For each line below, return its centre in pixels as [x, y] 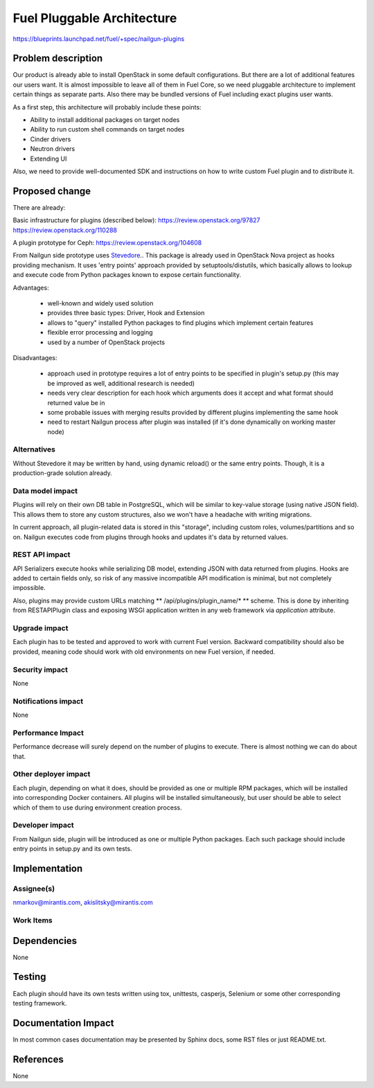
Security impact [41, 670]
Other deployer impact [52, 774]
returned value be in [76, 402]
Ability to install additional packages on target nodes [105, 120]
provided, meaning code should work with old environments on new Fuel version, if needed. [144, 652]
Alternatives [34, 449]
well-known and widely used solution [100, 303]
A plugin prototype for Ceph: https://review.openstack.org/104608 [107, 243]
